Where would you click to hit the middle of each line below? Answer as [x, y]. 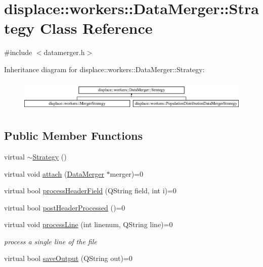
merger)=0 [126, 173]
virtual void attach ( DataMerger [54, 173]
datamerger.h [64, 52]
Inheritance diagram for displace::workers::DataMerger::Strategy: [104, 69]
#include [18, 52]
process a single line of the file [51, 241]
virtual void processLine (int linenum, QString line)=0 [89, 224]
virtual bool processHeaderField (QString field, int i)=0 [90, 191]
